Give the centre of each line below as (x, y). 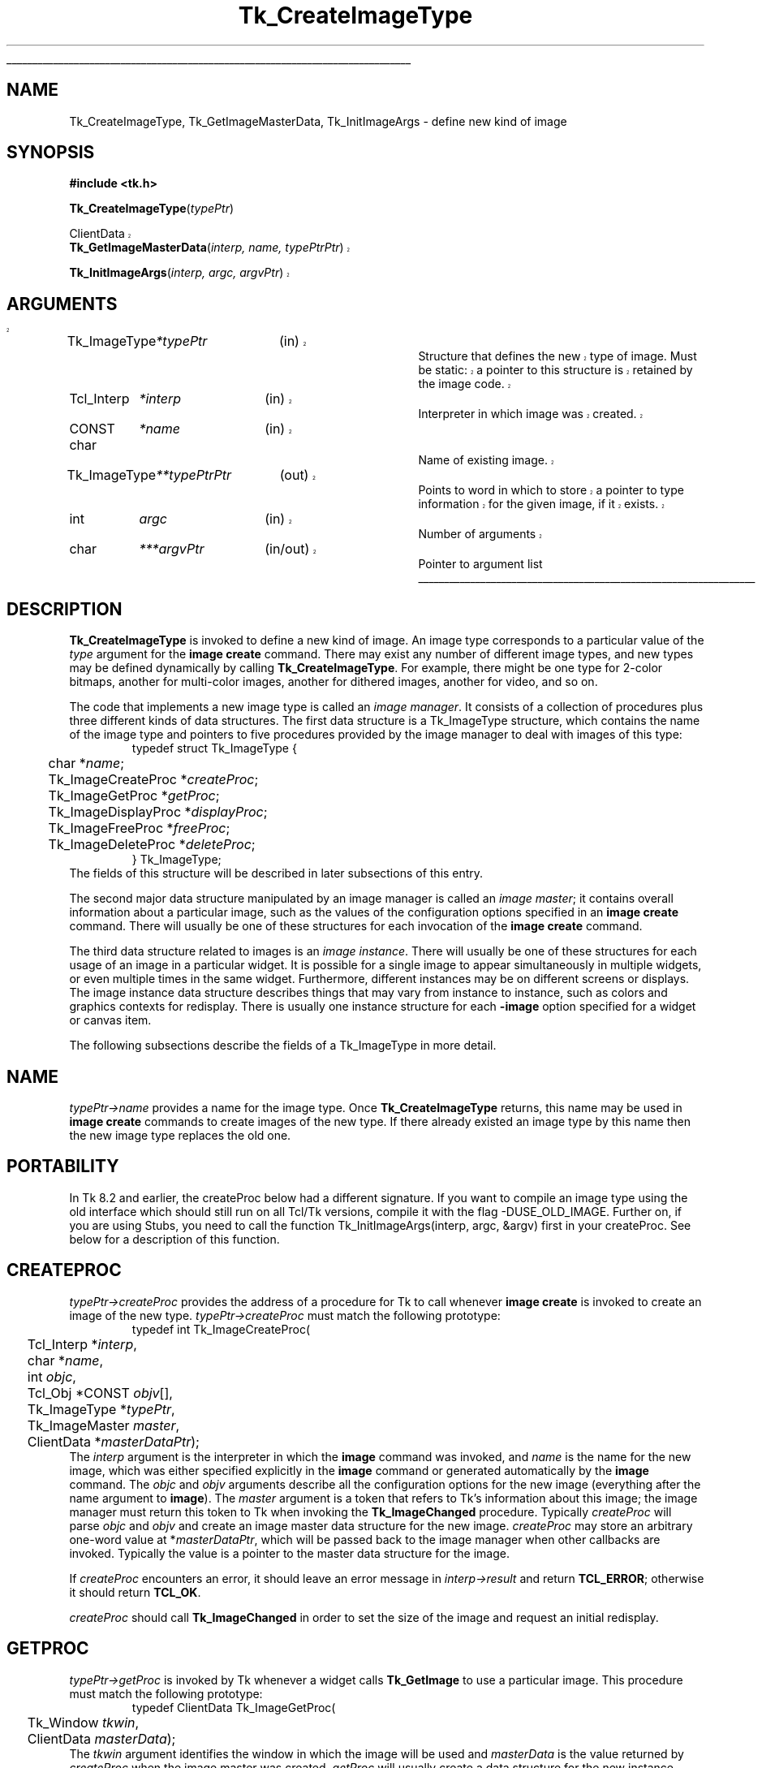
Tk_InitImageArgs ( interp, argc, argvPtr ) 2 (179, 273)
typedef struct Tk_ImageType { (214, 748)
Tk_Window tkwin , (83, 1722)
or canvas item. (110, 1020)
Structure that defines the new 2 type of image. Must (558, 356)
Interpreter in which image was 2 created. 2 (531, 414)
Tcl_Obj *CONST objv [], (100, 1393)
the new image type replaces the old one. (180, 1135)
